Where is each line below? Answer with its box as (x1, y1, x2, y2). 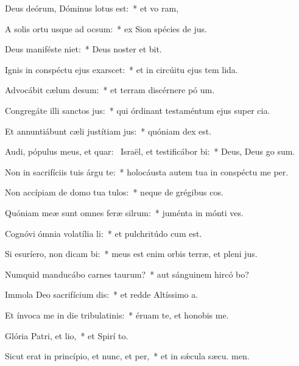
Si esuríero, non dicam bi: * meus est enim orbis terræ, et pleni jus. (5, 247, 258, 260)
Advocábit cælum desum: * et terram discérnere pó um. (5, 83, 215, 96)
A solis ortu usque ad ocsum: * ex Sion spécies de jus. (5, 22, 207, 35)
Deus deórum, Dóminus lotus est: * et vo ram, (5, 2, 179, 14)
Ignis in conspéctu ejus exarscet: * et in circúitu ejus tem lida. (5, 63, 238, 76)
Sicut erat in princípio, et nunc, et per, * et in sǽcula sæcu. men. (5, 350, 250, 362)
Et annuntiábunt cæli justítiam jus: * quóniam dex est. (5, 124, 212, 137)
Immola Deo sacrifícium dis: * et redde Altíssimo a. (5, 288, 199, 301)
